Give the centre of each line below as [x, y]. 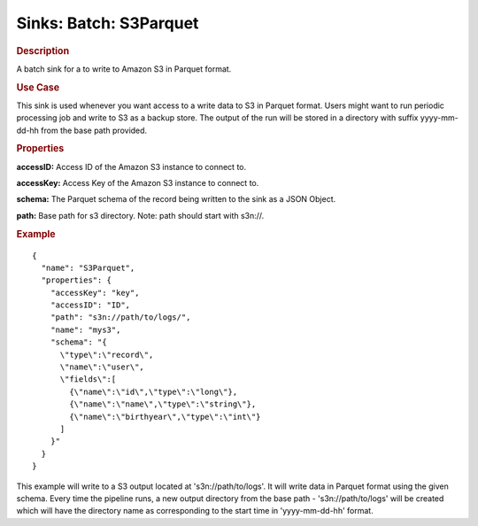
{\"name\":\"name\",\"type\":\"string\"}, [163, 404]
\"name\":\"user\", [102, 367]
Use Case [38, 87]
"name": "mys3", [85, 329]
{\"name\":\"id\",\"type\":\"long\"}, [154, 391]
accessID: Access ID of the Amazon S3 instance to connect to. [131, 166]
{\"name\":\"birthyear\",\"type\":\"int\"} [165, 417]
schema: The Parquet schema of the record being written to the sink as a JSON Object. [176, 199]
